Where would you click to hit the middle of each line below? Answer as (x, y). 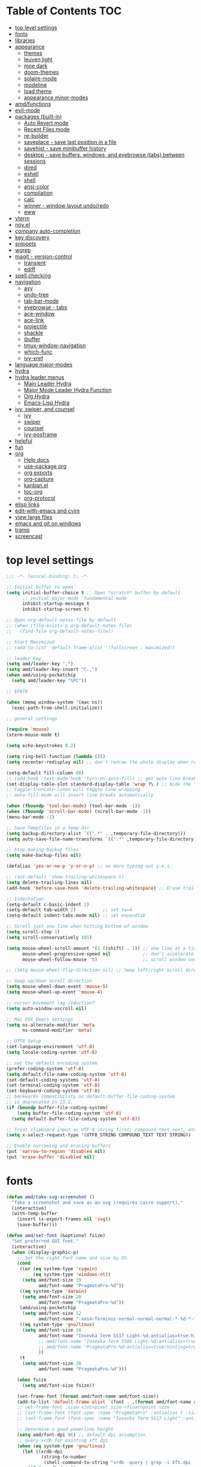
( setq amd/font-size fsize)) (58, 1385)
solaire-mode (40, 78)
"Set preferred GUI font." (45, 1241)
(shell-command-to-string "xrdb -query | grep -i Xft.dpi (118, 1463)
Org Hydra (36, 396)
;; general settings (32, 719)
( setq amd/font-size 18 (52, 1330)
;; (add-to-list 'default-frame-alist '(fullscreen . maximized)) (91, 647)
